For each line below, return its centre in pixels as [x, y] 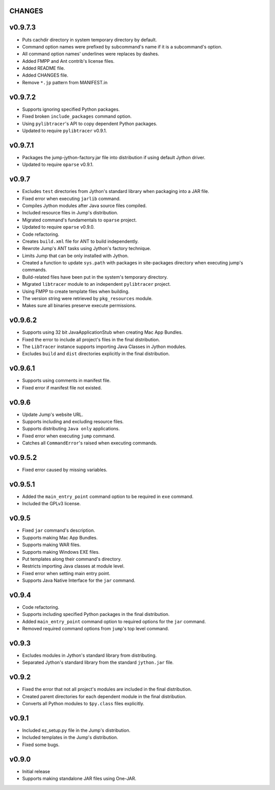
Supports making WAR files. [51, 545]
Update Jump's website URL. [53, 414]
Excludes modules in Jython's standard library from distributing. [89, 655]
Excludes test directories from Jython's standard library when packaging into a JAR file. [116, 191]
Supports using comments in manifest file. [66, 381]
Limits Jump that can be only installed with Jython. [76, 256]
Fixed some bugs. [41, 745]
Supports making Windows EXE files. [61, 552]
